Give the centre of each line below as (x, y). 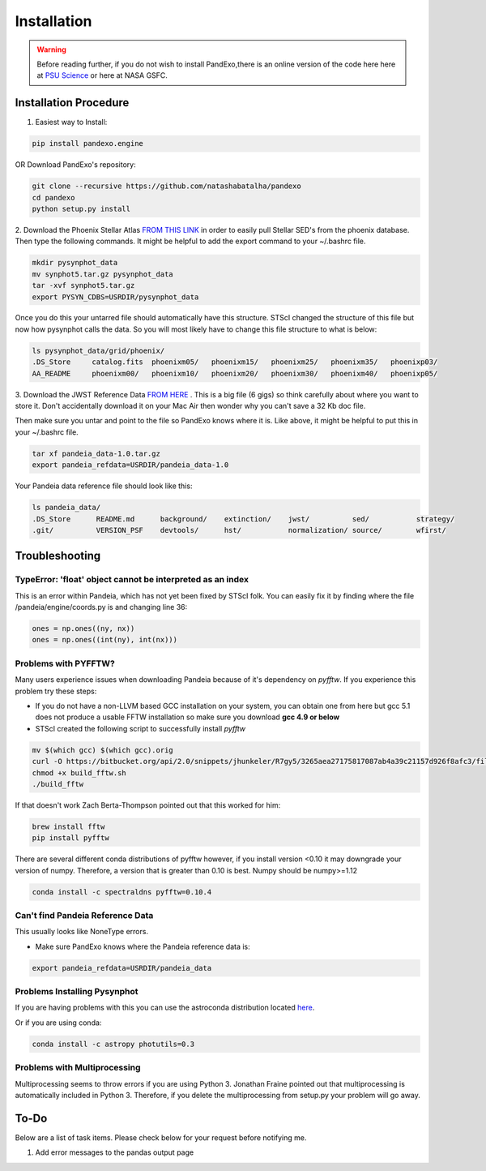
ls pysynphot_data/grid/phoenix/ (98, 350)
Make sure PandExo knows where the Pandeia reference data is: (143, 946)
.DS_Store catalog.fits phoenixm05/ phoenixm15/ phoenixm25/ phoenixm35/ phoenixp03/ (235, 362)
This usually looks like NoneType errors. (82, 932)
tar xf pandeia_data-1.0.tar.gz (96, 453)
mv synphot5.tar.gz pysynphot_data (102, 274)
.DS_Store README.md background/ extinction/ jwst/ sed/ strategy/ (243, 519)
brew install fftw (68, 826)
